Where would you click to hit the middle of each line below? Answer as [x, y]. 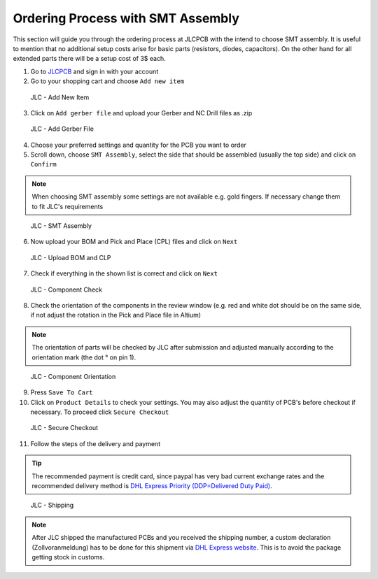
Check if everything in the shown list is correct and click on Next [124, 273]
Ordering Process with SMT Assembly [126, 18]
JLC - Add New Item [60, 97]
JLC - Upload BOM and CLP [71, 257]
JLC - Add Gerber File [62, 129]
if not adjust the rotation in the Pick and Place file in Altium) [116, 315]
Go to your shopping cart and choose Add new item [107, 81]
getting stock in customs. [68, 557]
